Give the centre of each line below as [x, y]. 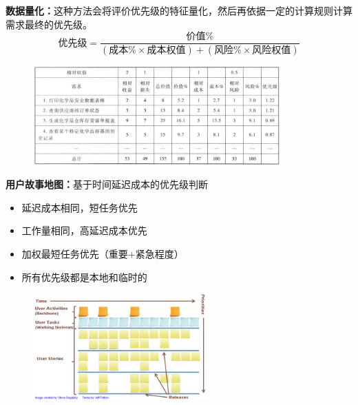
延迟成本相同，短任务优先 [80, 207]
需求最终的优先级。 [49, 24]
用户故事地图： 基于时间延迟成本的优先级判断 [107, 184]
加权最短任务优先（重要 [75, 254]
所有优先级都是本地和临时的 [84, 277]
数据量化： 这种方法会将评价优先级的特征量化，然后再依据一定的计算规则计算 [179, 10]
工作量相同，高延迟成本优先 [84, 230]
